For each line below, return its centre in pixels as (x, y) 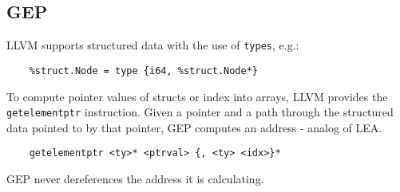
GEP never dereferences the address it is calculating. (135, 179)
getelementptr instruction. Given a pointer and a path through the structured (200, 112)
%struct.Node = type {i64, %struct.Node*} (143, 71)
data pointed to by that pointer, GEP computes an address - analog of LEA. (194, 127)
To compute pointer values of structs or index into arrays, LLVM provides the (197, 96)
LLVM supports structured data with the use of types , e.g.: (153, 45)
